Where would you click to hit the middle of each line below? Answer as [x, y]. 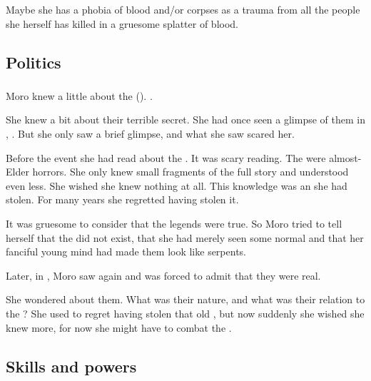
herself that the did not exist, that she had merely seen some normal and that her [185, 237]
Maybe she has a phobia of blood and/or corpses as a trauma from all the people [183, 9]
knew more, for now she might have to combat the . [119, 327]
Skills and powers [71, 366]
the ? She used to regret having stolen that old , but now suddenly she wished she [185, 314]
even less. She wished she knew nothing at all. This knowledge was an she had [177, 185]
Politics [34, 62]
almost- [345, 157]
